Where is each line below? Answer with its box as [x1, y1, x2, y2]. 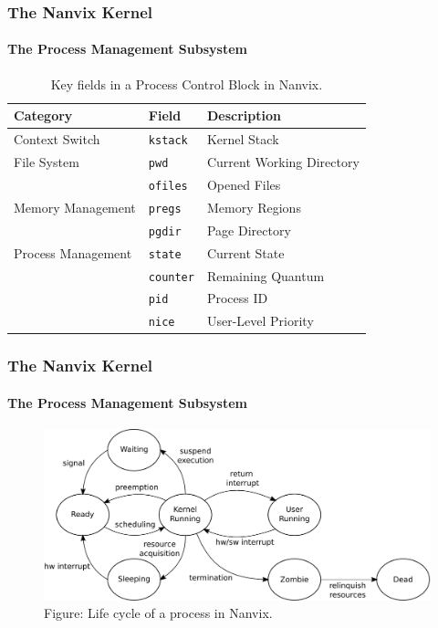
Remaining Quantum [206, 266, 325, 285]
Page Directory [206, 220, 291, 239]
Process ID [206, 288, 268, 308]
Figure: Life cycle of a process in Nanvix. [44, 603, 273, 623]
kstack [148, 134, 188, 148]
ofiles [148, 179, 188, 193]
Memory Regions [206, 197, 301, 216]
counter [148, 270, 194, 284]
